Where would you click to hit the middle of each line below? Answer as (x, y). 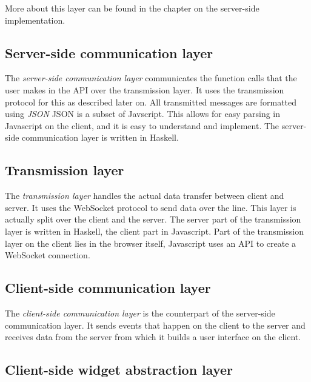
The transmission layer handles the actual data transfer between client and (145, 196)
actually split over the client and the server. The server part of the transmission (153, 219)
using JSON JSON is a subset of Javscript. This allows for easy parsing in (143, 114)
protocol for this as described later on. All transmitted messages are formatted (151, 102)
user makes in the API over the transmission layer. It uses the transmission (145, 89)
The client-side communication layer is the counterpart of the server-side (140, 313)
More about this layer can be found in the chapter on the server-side (132, 8)
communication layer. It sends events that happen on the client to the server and (155, 325)
